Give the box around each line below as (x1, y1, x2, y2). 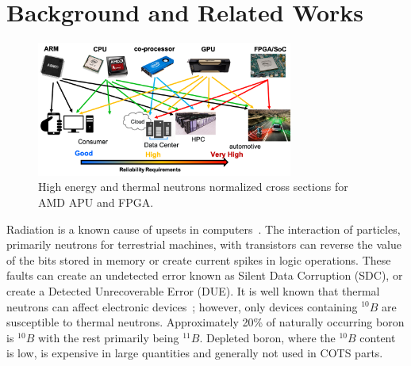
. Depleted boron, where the (199, 329, 336, 345)
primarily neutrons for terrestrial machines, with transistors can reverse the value (6, 236, 401, 253)
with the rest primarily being (37, 329, 179, 345)
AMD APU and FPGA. (38, 194, 154, 210)
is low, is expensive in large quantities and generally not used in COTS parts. (6, 345, 383, 361)
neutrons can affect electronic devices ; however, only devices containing (6, 298, 358, 315)
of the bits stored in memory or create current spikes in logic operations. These (6, 251, 391, 268)
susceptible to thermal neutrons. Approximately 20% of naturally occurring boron (6, 314, 405, 330)
